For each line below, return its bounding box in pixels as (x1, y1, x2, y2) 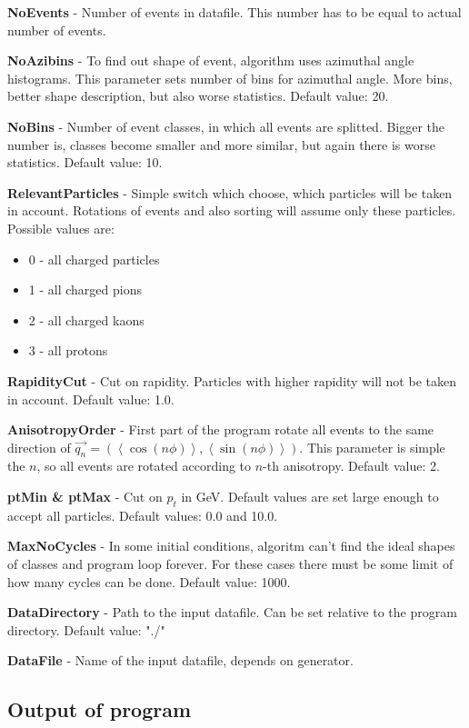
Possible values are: (7, 218, 115, 237)
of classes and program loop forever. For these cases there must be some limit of (7, 554, 454, 573)
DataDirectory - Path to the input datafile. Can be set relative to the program (7, 603, 457, 622)
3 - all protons (28, 341, 108, 360)
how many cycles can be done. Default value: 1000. (7, 572, 291, 591)
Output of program (7, 695, 192, 723)
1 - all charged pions (28, 280, 142, 299)
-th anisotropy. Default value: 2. (263, 456, 440, 475)
